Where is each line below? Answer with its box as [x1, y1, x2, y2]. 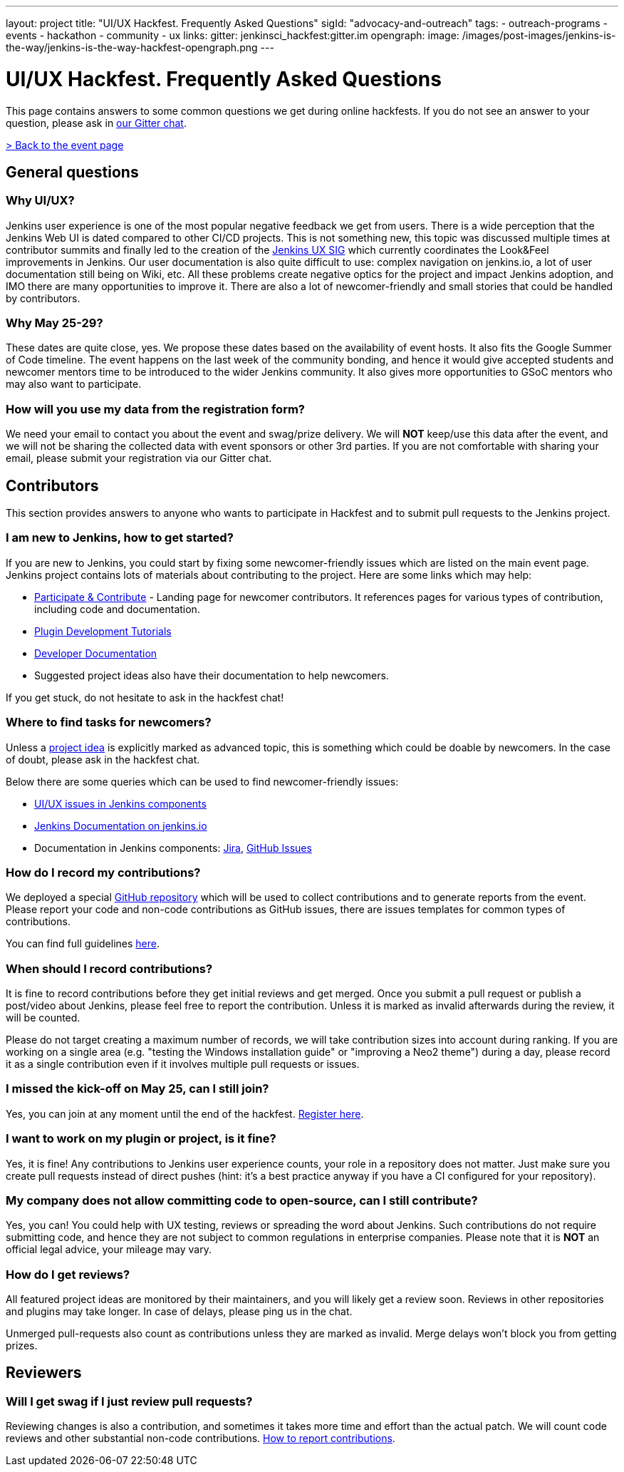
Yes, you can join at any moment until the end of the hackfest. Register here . [6, 1107, 364, 1120]
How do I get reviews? [6, 1267, 130, 1282]
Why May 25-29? [6, 316, 103, 331]
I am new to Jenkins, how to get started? [6, 530, 234, 545]
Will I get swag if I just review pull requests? [6, 1394, 253, 1409]
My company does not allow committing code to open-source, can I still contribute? [6, 1193, 478, 1208]
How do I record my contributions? [6, 865, 201, 880]
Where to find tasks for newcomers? [6, 715, 212, 730]
